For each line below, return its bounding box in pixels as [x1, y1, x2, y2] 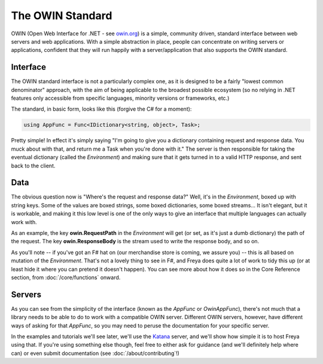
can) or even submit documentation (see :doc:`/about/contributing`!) [11, 350, 179, 357]
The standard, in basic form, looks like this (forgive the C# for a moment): [11, 105, 192, 113]
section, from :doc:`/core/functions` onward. [11, 274, 121, 281]
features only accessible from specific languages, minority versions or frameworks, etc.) [11, 94, 230, 102]
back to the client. [11, 162, 56, 169]
